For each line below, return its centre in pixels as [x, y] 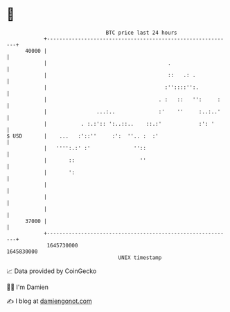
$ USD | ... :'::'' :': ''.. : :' [82, 136]
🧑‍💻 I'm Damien [28, 287]
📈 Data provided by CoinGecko [52, 271]
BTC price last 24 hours [141, 33]
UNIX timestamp [140, 257]
